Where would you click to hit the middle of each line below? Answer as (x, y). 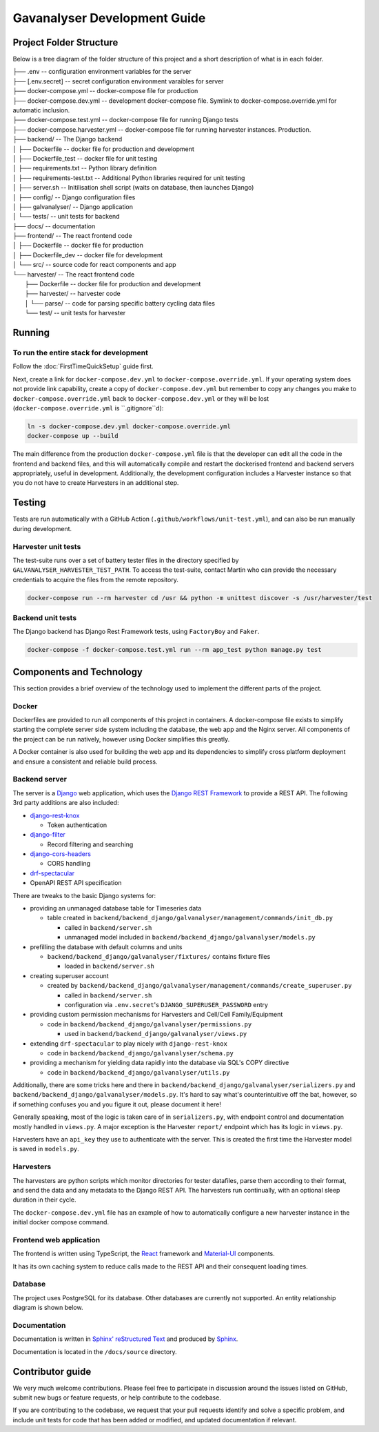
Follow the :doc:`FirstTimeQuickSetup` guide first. (83, 366)
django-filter (48, 835)
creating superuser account (70, 975)
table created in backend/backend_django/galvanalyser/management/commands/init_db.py (190, 918)
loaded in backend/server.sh (109, 966)
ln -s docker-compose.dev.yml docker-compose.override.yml (129, 426)
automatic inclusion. (41, 110)
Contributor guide (52, 1372)
